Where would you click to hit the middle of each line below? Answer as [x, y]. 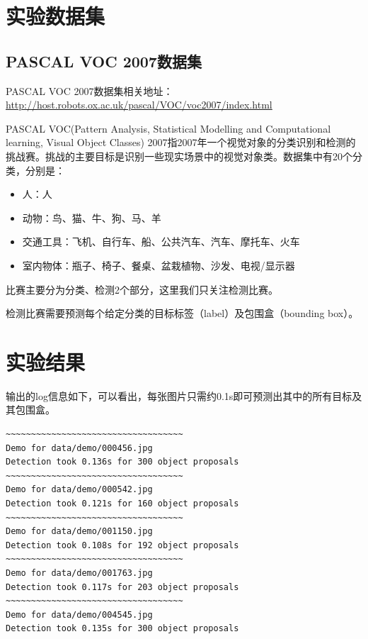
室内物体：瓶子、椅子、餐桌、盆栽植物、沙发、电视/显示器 [159, 265]
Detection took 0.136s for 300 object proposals [122, 462]
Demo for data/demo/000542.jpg [79, 490]
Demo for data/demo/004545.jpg [79, 615]
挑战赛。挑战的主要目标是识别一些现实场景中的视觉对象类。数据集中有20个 [179, 156]
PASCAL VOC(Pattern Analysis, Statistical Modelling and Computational [168, 128]
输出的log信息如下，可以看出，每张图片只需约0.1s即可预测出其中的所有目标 [179, 395]
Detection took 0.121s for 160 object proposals [122, 503]
